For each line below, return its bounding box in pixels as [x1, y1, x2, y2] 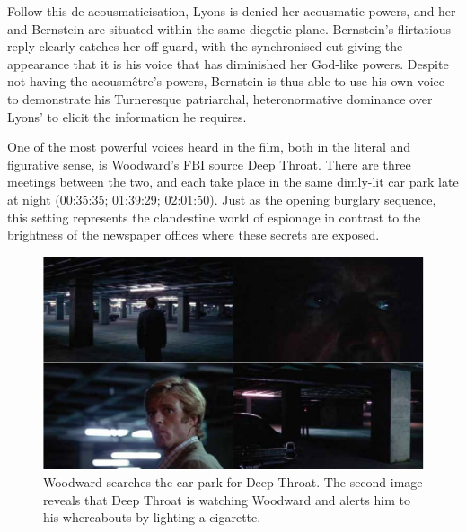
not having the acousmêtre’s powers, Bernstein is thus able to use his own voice [7, 72, 444, 91]
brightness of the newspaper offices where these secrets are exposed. [7, 225, 380, 244]
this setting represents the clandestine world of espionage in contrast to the [7, 207, 421, 226]
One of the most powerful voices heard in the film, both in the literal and [7, 137, 411, 156]
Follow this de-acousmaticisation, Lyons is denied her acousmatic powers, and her [7, 2, 456, 20]
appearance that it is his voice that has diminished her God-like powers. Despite [7, 54, 449, 73]
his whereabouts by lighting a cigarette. [43, 508, 261, 527]
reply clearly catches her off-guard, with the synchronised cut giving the [7, 37, 403, 56]
